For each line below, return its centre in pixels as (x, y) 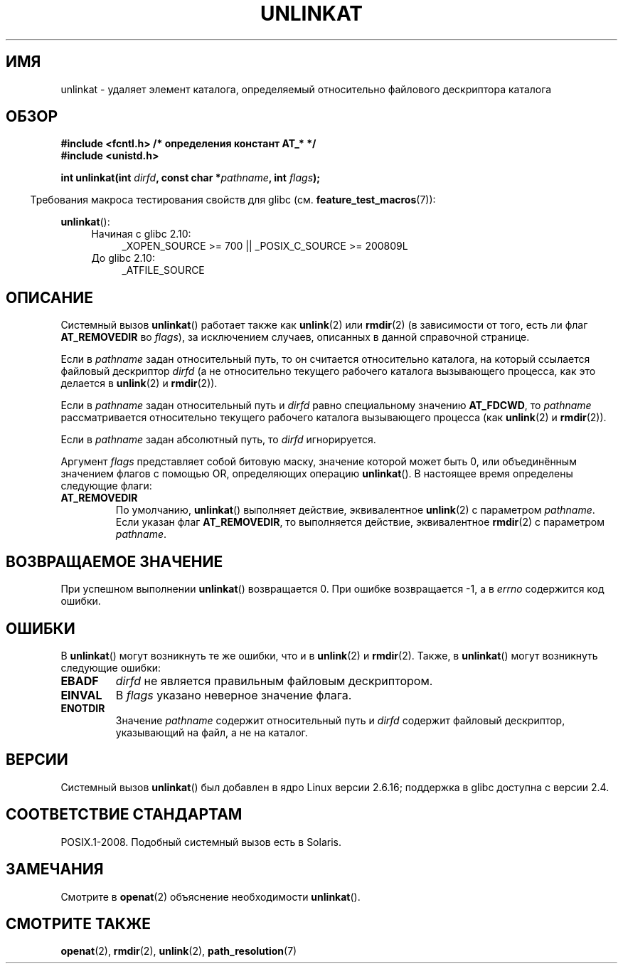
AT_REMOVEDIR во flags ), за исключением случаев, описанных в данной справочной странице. (295, 337)
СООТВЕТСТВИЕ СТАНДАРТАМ (124, 815)
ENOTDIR (83, 708)
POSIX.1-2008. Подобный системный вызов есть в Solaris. (201, 842)
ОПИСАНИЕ (49, 297)
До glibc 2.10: (123, 258)
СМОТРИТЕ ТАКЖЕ (79, 923)
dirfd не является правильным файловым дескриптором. (274, 681)
